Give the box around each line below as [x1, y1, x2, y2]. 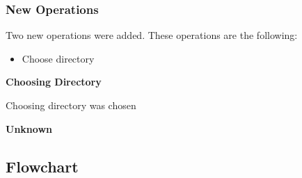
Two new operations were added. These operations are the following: [6, 28, 298, 42]
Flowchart [6, 155, 79, 177]
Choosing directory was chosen [6, 98, 136, 112]
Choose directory [22, 51, 95, 65]
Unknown [6, 121, 52, 136]
